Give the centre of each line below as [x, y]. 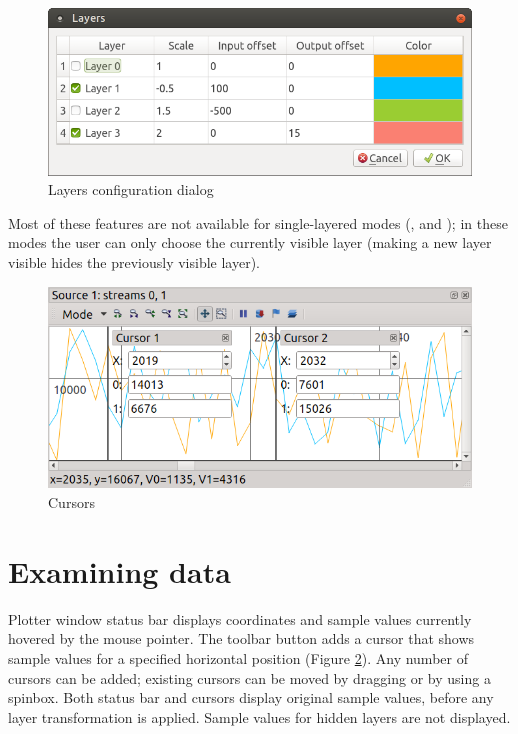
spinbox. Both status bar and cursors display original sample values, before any [251, 697]
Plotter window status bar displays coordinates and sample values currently [240, 618]
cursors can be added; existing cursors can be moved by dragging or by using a [249, 677]
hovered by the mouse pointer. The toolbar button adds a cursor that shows [241, 638]
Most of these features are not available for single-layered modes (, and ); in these [258, 222]
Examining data [119, 570]
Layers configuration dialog [131, 189]
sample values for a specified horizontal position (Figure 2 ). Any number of [238, 657]
